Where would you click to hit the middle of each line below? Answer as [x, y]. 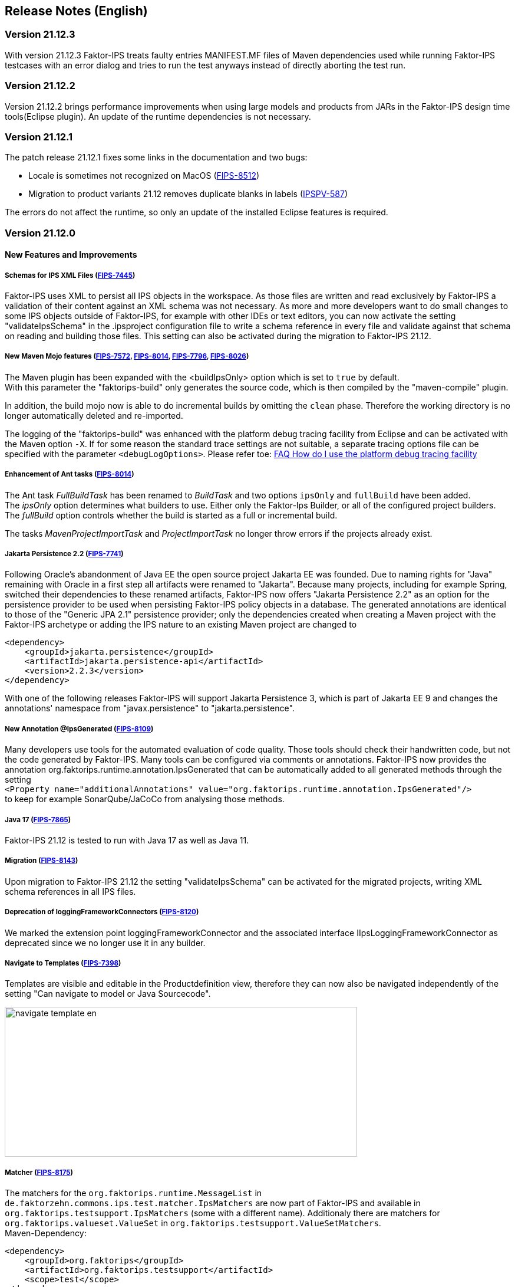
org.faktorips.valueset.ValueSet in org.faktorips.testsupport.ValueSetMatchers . [193, 1223]
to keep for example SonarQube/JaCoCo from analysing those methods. [145, 799]
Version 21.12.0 [40, 233]
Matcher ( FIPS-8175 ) [39, 1172]
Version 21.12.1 [39, 137]
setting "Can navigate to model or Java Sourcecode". [108, 994]
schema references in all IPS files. [70, 891]
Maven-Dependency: [46, 1233]
